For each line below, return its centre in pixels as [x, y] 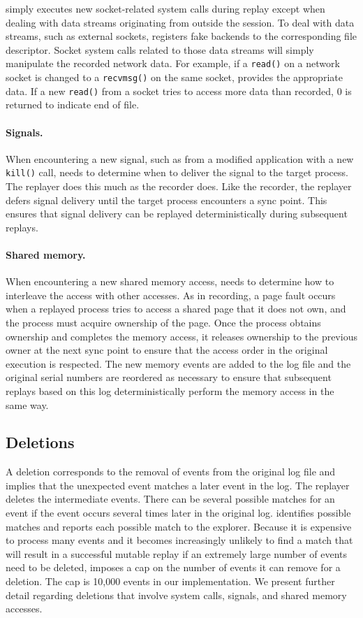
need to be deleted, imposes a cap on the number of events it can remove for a [173, 567]
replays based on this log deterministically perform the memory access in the [170, 390]
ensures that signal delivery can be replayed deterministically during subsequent [177, 214]
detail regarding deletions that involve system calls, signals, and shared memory [176, 595]
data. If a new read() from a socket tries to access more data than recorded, [170, 91]
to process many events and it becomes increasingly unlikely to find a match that [179, 540]
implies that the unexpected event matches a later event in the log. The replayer [178, 485]
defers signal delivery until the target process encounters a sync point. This [166, 200]
